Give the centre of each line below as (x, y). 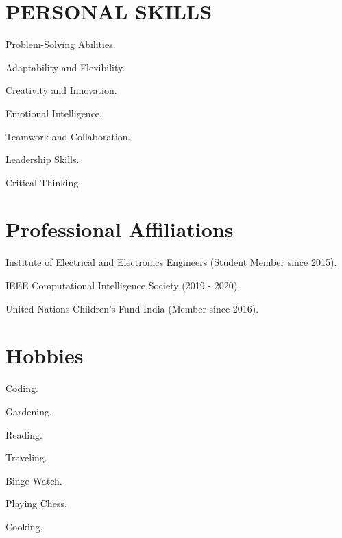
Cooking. (24, 526)
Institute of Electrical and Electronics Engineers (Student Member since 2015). (171, 262)
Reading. (24, 434)
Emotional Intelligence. (54, 113)
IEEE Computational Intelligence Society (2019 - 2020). (123, 285)
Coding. (22, 388)
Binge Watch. (34, 480)
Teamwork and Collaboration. (68, 136)
